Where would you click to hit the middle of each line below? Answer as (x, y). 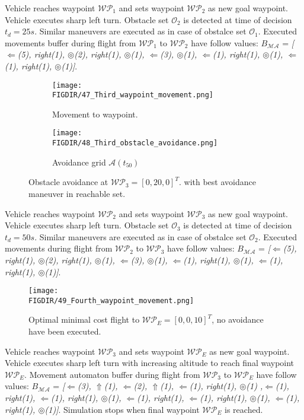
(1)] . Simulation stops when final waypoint (122, 409)
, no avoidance (238, 319)
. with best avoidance (217, 182)
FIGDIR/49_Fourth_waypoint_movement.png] (111, 300)
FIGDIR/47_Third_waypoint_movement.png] (133, 95)
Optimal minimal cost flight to (84, 319)
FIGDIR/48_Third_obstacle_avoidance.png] (135, 143)
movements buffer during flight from (71, 42)
